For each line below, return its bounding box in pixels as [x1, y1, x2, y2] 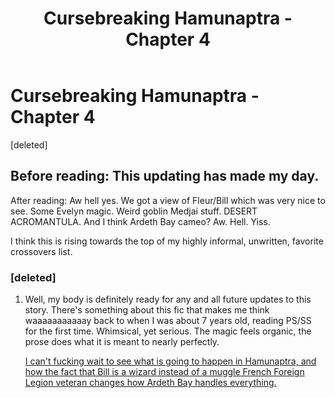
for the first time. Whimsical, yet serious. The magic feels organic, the [24, 325, 312, 337]
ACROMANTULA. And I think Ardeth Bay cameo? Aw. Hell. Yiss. [10, 215, 271, 227]
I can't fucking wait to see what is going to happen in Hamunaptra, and [24, 355, 317, 367]
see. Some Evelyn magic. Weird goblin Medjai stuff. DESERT [10, 205, 258, 217]
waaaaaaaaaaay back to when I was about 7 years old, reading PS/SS [24, 315, 312, 327]
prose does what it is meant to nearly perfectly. [24, 336, 220, 348]
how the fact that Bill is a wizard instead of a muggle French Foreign [24, 366, 305, 378]
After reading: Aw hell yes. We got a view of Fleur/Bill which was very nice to [10, 194, 326, 206]
